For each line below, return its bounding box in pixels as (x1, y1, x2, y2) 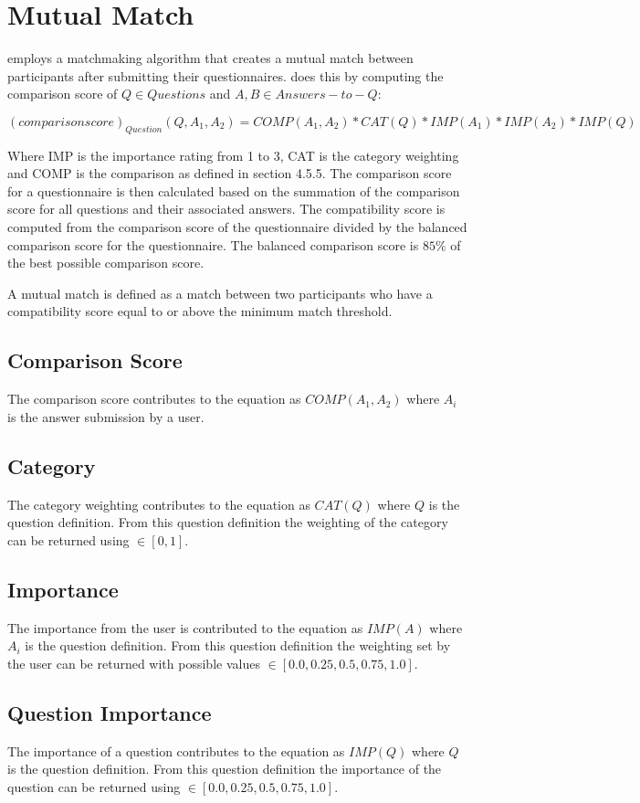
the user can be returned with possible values (7, 653, 260, 672)
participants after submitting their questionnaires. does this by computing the (7, 66, 444, 85)
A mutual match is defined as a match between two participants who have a (7, 283, 433, 302)
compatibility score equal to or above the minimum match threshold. (7, 301, 393, 321)
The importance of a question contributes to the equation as (7, 741, 345, 760)
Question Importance (7, 698, 212, 726)
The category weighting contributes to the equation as (7, 494, 310, 513)
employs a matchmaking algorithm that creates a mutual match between (7, 48, 414, 68)
